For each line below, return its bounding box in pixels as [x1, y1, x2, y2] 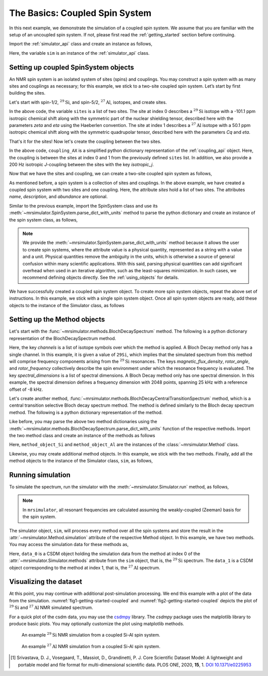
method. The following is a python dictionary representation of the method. [9, 409, 163, 415]
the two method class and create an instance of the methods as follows [9, 432, 155, 438]
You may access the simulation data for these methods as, [9, 542, 129, 548]
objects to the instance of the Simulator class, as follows [9, 302, 125, 308]
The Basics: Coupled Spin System [9, 7, 151, 18]
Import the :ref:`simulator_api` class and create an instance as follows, [9, 41, 152, 47]
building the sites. [9, 90, 46, 96]
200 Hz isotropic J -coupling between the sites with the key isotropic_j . [9, 161, 154, 167]
